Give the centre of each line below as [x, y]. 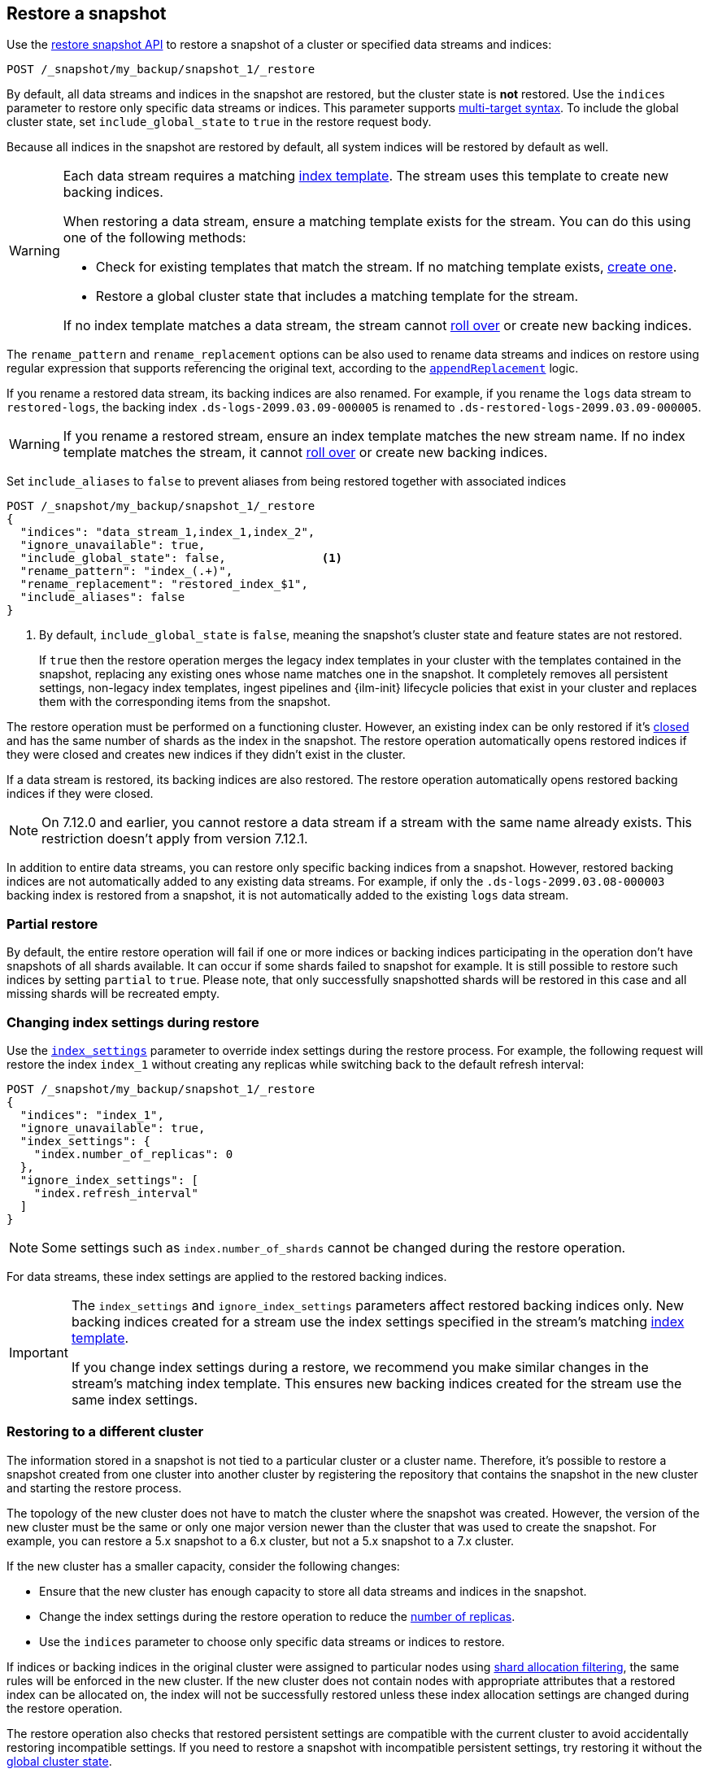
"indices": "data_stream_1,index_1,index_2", [167, 532]
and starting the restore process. [94, 1488]
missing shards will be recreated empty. [113, 994]
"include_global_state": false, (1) [181, 558]
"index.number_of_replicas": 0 [133, 1154]
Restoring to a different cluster [105, 1432]
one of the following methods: [154, 238]
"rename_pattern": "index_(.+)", [126, 571]
